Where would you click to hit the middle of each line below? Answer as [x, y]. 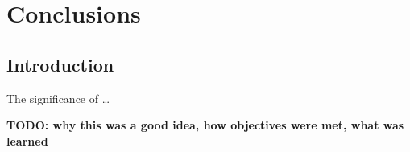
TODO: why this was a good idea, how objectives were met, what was [205, 125]
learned [27, 140]
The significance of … [58, 98]
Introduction [60, 64]
